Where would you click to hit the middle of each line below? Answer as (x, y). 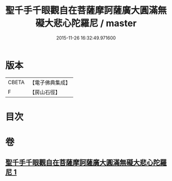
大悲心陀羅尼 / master (90, 23)
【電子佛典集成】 (50, 83)
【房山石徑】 (45, 92)
